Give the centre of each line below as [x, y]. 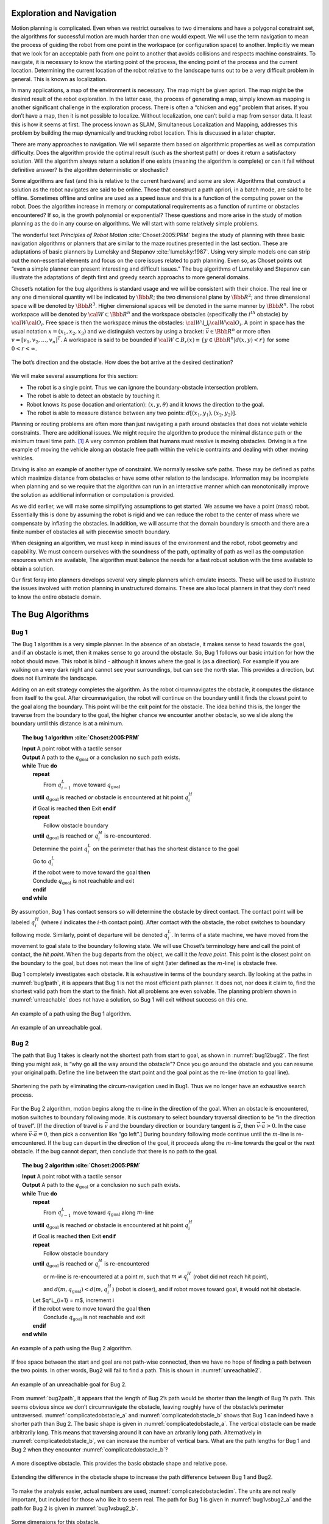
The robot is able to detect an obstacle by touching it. [94, 396]
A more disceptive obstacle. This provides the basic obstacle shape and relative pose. [119, 1463]
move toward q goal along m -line [113, 1213]
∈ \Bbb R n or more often [240, 331]
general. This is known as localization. [59, 79]
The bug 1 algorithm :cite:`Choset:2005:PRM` [81, 737]
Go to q [42, 861]
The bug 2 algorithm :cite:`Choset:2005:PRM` [82, 1165]
